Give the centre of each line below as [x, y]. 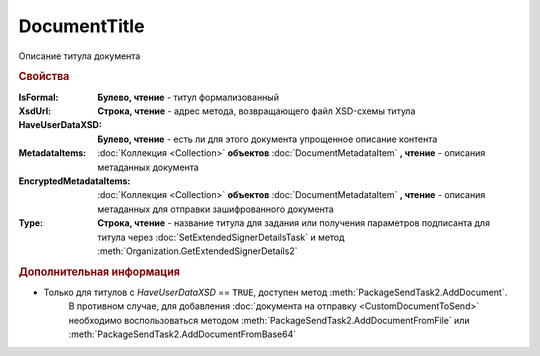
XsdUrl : [35, 111]
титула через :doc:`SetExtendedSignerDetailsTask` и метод [221, 237]
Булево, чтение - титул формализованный [188, 97]
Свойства [44, 77]
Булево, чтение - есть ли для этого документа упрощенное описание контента [267, 139]
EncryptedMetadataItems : [74, 181]
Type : [31, 223]
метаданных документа [148, 167]
